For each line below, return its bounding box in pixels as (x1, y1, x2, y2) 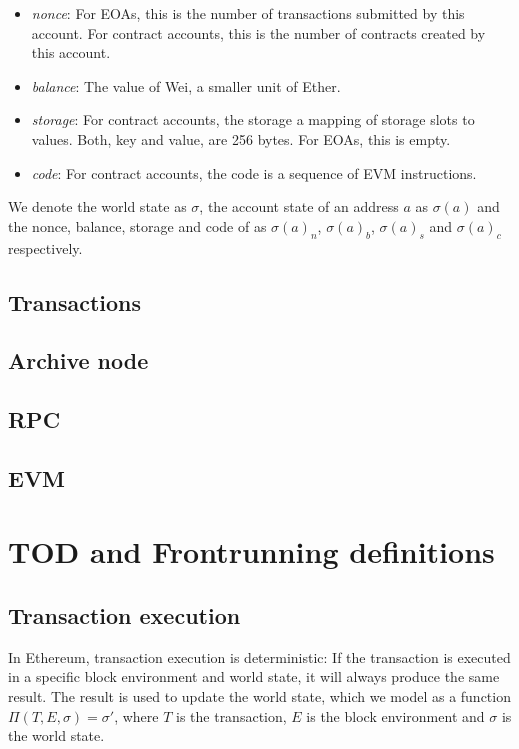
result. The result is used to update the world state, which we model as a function (8, 686, 511, 707)
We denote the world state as (8, 196, 187, 217)
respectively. (8, 237, 83, 258)
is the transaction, (176, 705, 287, 726)
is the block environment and (306, 705, 485, 726)
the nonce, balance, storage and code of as (8, 215, 267, 236)
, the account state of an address (199, 196, 399, 217)
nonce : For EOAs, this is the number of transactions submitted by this (31, 3, 465, 23)
